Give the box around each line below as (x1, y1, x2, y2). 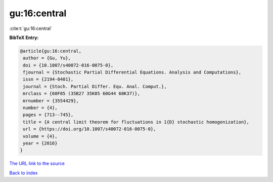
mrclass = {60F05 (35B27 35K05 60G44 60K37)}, (23, 91, 140, 96)
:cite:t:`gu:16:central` (9, 25, 53, 31)
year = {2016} (23, 140, 58, 146)
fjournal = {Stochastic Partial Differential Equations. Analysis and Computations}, (23, 69, 242, 76)
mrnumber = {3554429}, (23, 98, 79, 103)
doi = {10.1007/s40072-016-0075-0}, (23, 62, 114, 68)
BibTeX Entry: (9, 34, 39, 41)
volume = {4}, (23, 133, 58, 139)
